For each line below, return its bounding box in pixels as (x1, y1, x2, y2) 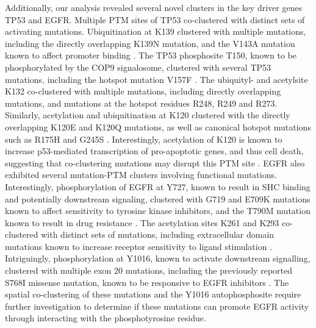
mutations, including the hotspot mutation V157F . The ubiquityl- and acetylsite (5, 73, 308, 85)
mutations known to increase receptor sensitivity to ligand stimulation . (5, 240, 273, 252)
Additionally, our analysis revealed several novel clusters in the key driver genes (5, 1, 303, 13)
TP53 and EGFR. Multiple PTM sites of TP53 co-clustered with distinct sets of (5, 13, 305, 26)
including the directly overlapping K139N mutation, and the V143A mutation (5, 37, 295, 49)
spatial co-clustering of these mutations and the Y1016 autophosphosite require (5, 288, 301, 301)
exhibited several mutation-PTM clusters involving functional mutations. (5, 168, 277, 181)
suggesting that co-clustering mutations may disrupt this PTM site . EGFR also (5, 156, 305, 169)
